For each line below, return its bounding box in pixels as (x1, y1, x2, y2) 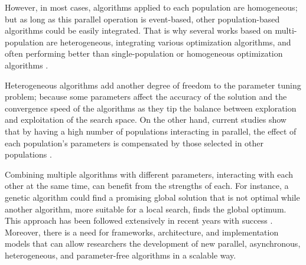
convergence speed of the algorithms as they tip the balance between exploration (5, 102, 297, 114)
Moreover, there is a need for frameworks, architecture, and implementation (5, 225, 279, 238)
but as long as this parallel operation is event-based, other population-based (5, 12, 280, 25)
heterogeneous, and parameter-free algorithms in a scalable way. (5, 248, 236, 261)
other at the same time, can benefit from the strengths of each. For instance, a (5, 179, 289, 192)
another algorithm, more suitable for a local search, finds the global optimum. (5, 202, 287, 215)
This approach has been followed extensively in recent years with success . (5, 214, 273, 227)
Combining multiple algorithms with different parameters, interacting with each (5, 168, 294, 180)
